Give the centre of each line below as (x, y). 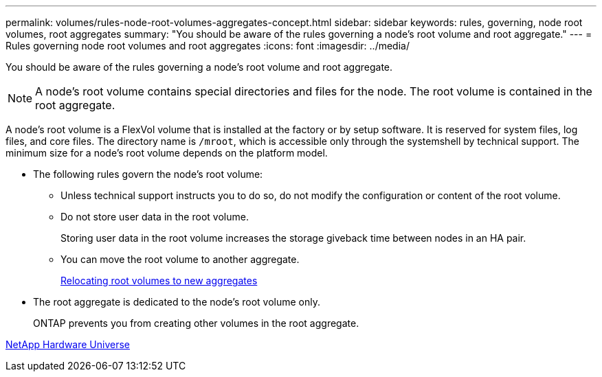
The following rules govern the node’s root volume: (148, 174)
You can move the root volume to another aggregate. (180, 259)
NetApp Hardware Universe (68, 344)
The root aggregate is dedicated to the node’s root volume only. (177, 302)
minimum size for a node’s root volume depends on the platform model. (167, 153)
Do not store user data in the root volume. (155, 217)
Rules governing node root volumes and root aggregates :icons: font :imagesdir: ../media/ (208, 46)
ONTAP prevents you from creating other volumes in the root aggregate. (196, 323)
